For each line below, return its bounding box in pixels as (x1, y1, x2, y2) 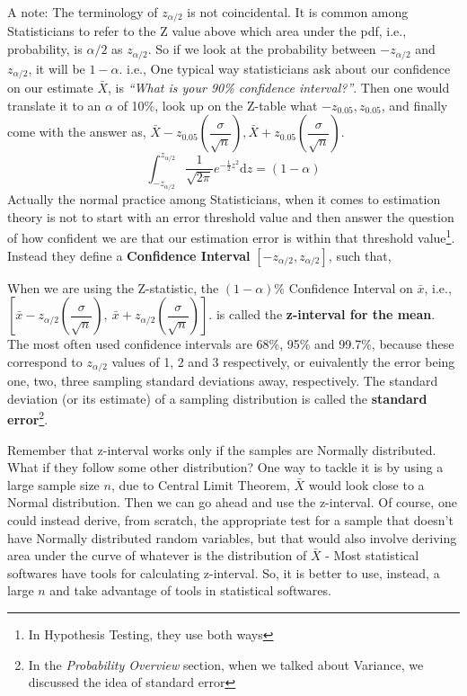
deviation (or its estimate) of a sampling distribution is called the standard (7, 388, 427, 407)
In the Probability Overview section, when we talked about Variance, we (28, 655, 424, 674)
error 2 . (7, 407, 48, 428)
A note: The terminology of (7, 3, 158, 21)
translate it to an (7, 95, 101, 114)
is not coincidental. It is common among (187, 3, 409, 21)
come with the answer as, (7, 122, 146, 141)
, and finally (381, 95, 448, 114)
